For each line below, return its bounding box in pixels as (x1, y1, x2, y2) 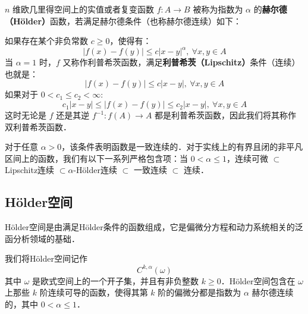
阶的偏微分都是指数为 (158, 286, 241, 299)
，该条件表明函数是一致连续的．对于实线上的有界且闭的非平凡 (61, 140, 303, 153)
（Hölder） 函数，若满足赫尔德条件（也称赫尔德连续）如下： (5, 14, 242, 27)
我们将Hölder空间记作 (5, 252, 87, 265)
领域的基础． (29, 232, 80, 244)
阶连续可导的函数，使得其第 (39, 286, 148, 299)
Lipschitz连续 (5, 164, 55, 176)
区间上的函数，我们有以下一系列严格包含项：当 (5, 152, 188, 164)
